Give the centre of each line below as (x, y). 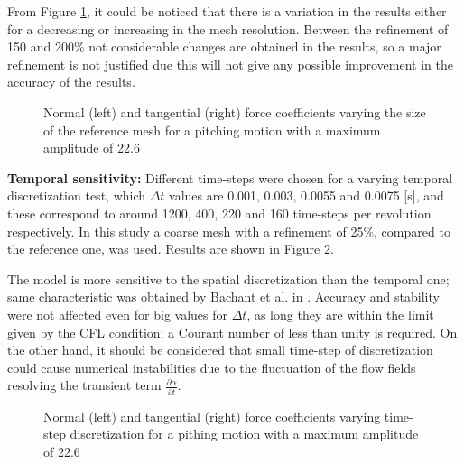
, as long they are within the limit (340, 314)
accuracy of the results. (71, 82)
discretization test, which (77, 195)
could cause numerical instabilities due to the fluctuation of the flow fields (212, 367)
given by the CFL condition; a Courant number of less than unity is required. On (232, 332)
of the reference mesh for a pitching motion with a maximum (212, 130)
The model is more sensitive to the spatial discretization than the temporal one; (228, 278)
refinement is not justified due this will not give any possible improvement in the (230, 64)
